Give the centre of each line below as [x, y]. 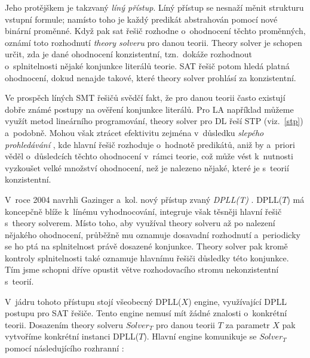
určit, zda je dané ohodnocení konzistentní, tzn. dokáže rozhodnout [128, 54]
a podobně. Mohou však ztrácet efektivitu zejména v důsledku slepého [134, 132]
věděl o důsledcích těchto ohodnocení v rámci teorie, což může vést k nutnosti [149, 156]
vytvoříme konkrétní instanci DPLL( [72, 336]
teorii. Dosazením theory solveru [64, 324]
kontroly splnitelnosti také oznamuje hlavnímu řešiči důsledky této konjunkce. [147, 257]
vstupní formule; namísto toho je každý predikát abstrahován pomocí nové [141, 19]
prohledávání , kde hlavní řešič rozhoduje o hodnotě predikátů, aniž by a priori [150, 144]
